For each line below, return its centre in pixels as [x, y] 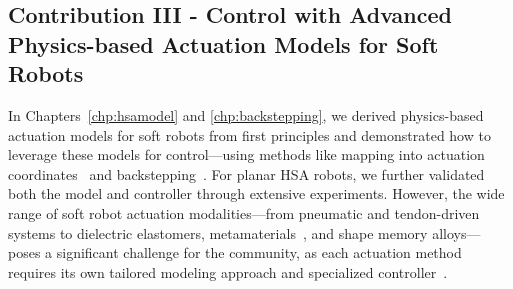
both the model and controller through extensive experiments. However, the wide [256, 193]
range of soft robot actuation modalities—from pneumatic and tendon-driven [244, 212]
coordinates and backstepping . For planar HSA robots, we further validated [246, 173]
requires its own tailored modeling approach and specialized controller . [228, 271]
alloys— [456, 232]
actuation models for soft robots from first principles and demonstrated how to [249, 134]
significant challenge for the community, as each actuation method [259, 252]
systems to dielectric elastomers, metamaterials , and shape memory [218, 232]
